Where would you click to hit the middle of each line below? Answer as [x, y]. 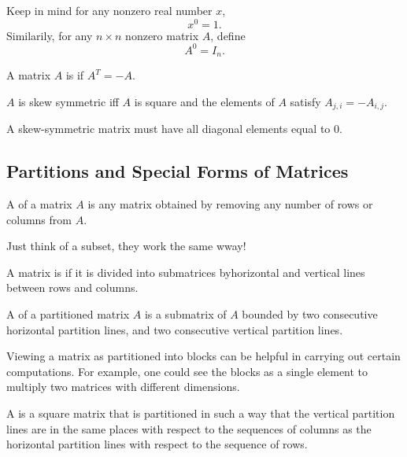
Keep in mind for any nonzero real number [109, 10]
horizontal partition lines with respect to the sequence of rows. [157, 444]
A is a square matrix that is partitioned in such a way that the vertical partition [201, 413]
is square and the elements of [204, 101]
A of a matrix [39, 204]
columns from [39, 219]
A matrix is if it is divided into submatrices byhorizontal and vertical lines [186, 272]
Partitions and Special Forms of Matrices [178, 171]
